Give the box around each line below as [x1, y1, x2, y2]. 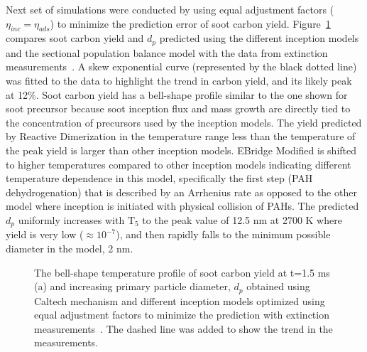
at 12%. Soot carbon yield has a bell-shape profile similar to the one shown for [6, 87, 348, 102]
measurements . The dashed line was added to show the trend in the [34, 321, 333, 336]
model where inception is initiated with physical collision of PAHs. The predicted [6, 198, 359, 213]
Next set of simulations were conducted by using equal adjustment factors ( [6, 2, 334, 16]
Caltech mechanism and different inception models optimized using [34, 293, 325, 308]
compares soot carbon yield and [6, 31, 144, 46]
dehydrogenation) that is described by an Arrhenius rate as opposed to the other [6, 184, 357, 199]
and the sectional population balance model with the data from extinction [6, 45, 328, 60]
